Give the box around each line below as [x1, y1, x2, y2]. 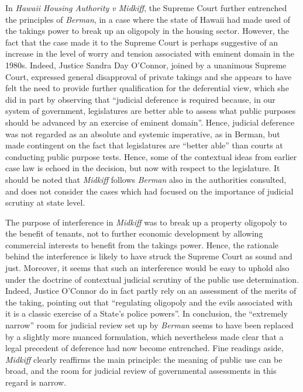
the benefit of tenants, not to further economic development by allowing [5, 227, 263, 240]
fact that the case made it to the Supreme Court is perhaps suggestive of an [5, 36, 278, 48]
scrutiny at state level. [5, 196, 85, 209]
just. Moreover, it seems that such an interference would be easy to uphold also [5, 262, 290, 274]
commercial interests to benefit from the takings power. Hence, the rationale [5, 238, 279, 251]
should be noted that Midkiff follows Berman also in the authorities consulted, [5, 173, 287, 185]
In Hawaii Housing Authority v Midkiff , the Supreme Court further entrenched [5, 2, 287, 13]
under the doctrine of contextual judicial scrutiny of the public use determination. [5, 273, 299, 285]
